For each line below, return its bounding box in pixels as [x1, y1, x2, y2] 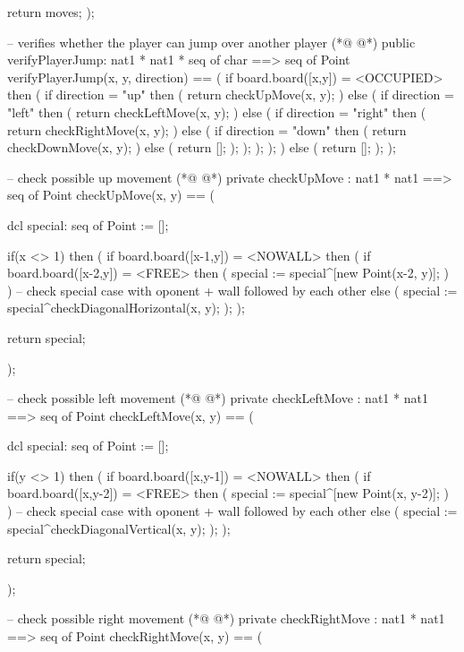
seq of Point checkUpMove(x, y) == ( [7, 185, 215, 204]
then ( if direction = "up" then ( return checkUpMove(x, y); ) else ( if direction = [7, 85, 454, 104]
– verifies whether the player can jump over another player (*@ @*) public [7, 32, 416, 51]
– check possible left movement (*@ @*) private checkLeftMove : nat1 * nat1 [7, 389, 428, 407]
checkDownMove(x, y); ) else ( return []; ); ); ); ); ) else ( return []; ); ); [7, 138, 396, 157]
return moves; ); [7, 3, 95, 21]
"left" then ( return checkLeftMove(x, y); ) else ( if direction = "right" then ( [7, 102, 426, 121]
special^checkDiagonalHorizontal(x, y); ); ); [7, 298, 245, 317]
